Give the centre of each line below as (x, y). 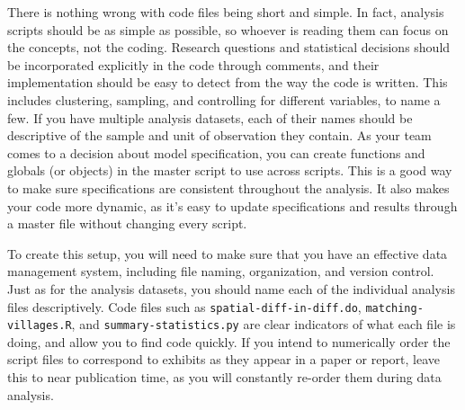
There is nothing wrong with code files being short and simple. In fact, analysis (226, 12)
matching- (394, 308)
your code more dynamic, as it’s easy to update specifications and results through (232, 205)
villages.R (40, 326)
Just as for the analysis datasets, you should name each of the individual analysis (231, 288)
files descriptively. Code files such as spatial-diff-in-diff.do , (184, 306)
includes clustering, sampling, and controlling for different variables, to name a (224, 99)
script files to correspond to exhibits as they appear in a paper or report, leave (224, 359)
